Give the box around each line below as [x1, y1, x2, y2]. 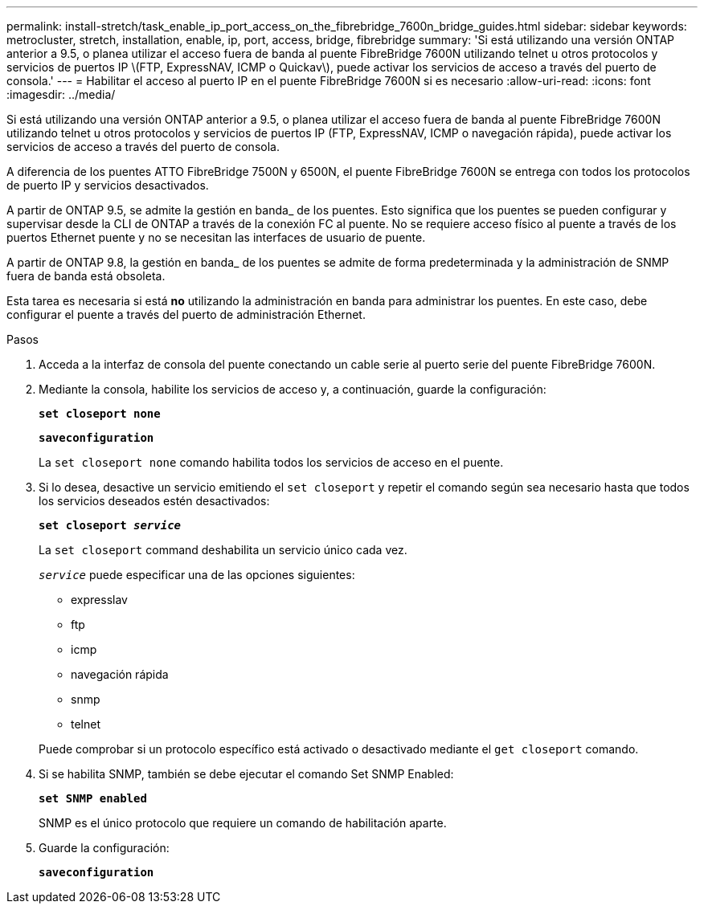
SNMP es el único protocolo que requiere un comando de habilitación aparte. [39, 816, 447, 830]
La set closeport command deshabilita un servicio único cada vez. [39, 543, 407, 557]
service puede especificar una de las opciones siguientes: [39, 568, 355, 582]
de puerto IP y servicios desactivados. [6, 178, 209, 192]
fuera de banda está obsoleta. [6, 269, 166, 283]
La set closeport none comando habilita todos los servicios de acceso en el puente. [39, 455, 504, 469]
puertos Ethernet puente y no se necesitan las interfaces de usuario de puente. [6, 231, 426, 244]
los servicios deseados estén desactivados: [39, 494, 270, 508]
